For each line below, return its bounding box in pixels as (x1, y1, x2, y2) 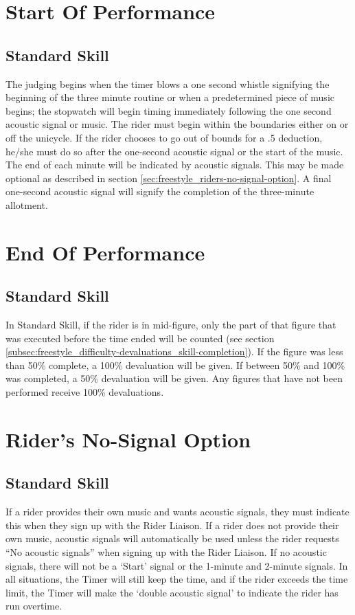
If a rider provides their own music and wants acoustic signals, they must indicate (5, 504, 350, 519)
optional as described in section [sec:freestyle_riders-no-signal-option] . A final (5, 170, 332, 185)
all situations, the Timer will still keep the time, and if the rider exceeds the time (5, 572, 348, 586)
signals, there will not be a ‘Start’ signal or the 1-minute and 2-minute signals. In (5, 558, 348, 572)
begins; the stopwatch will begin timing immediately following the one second (5, 103, 332, 118)
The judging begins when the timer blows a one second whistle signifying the (5, 76, 330, 91)
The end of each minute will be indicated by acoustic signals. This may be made (5, 157, 344, 172)
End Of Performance (5, 238, 205, 266)
